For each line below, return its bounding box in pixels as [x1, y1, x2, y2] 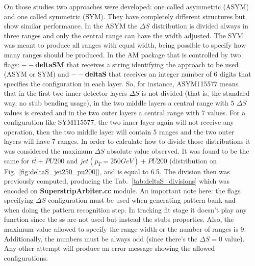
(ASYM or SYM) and [4, 69, 69, 79]
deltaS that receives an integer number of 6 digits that [85, 69, 251, 79]
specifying [4, 195, 34, 205]
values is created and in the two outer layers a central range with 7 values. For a [4, 107, 246, 117]
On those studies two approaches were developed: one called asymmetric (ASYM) [4, 1, 249, 11]
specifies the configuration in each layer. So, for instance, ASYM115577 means [4, 78, 239, 88]
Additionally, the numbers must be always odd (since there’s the [4, 233, 198, 243]
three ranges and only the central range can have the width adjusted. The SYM [4, 30, 243, 40]
